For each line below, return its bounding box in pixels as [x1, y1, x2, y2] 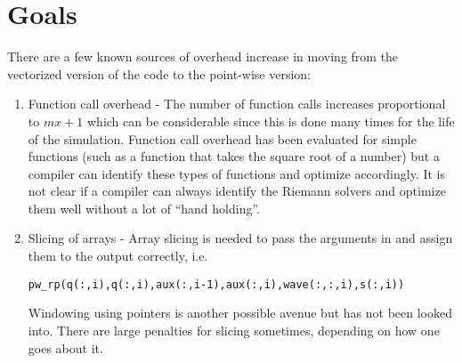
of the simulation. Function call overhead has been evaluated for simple [28, 129, 417, 148]
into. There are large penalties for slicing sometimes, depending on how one [28, 320, 440, 339]
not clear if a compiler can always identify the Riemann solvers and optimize [28, 181, 446, 200]
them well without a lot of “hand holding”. [28, 198, 260, 217]
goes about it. [28, 338, 103, 357]
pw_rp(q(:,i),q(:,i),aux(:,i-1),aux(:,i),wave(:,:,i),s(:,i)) [28, 278, 405, 291]
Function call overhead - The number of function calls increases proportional [28, 94, 446, 113]
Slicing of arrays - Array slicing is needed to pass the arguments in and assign [28, 229, 453, 247]
